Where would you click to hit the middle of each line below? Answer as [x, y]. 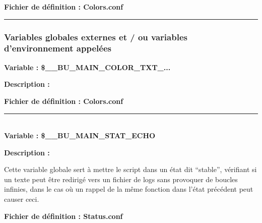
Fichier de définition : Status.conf [63, 216]
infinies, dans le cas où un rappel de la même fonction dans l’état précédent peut [129, 189]
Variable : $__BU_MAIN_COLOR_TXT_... [87, 67]
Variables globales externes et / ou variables [96, 37]
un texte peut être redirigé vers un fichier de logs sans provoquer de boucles [121, 179]
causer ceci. [22, 199]
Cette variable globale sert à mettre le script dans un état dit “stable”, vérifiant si [130, 169]
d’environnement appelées [58, 48]
